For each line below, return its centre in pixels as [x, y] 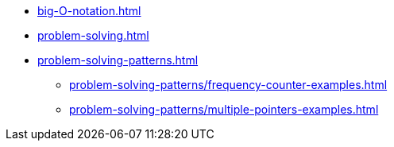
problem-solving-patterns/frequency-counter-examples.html [228, 85]
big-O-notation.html [89, 11]
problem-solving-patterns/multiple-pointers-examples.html [224, 109]
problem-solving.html [93, 35]
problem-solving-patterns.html [118, 60]
